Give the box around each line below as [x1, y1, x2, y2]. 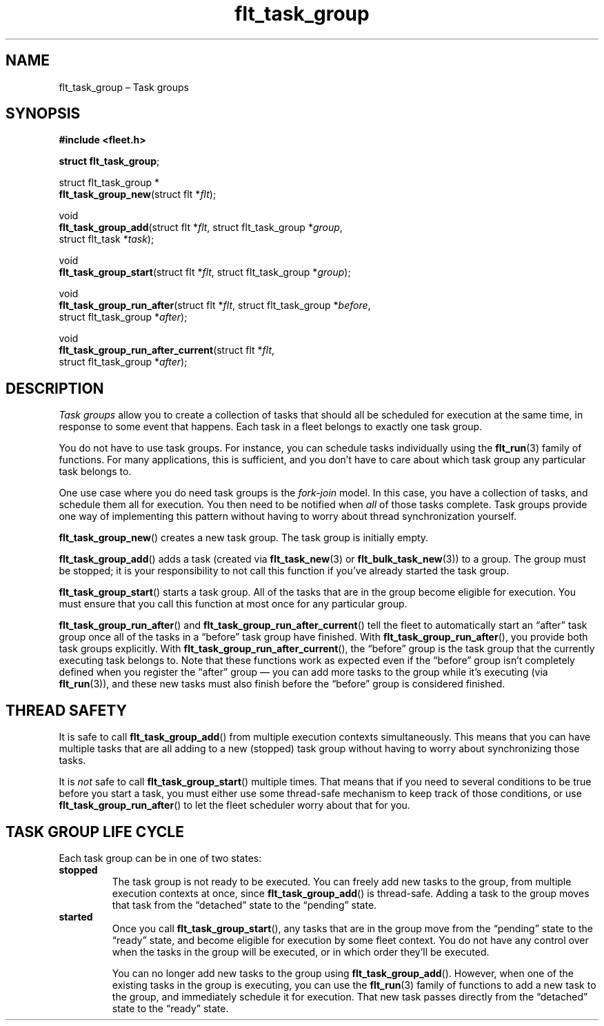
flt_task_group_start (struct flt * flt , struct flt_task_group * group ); [59, 266, 351, 279]
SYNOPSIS [6, 105, 81, 123]
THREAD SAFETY [6, 701, 127, 719]
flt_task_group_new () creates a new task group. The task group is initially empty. [59, 532, 429, 544]
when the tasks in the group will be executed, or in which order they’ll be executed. [112, 945, 490, 958]
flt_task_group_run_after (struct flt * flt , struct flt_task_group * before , [59, 299, 371, 312]
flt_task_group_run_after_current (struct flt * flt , [59, 344, 275, 356]
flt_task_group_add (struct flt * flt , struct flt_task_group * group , [59, 221, 343, 234]
